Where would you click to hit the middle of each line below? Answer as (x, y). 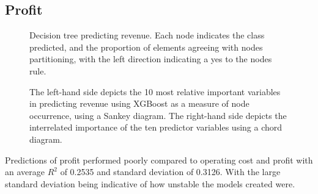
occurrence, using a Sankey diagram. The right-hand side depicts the (158, 115)
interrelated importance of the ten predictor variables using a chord (156, 127)
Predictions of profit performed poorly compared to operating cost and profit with (159, 160)
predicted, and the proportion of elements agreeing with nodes (146, 47)
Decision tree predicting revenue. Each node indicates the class (147, 35)
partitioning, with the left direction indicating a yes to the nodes (151, 59)
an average (25, 172)
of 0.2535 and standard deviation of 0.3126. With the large (170, 172)
